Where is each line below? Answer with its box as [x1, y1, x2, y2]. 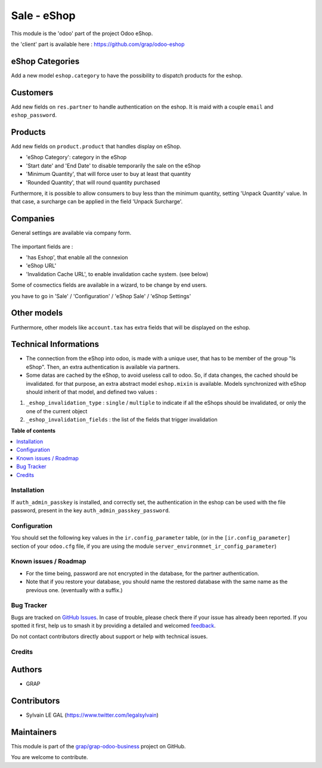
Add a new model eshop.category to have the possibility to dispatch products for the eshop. [11, 72, 243, 79]
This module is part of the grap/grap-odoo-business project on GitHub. [11, 742, 186, 750]
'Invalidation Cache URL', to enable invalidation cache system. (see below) [26, 270, 209, 277]
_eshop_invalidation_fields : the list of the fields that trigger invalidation [26, 416, 218, 423]
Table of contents [11, 427, 56, 434]
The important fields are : [11, 243, 73, 250]
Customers [11, 87, 54, 98]
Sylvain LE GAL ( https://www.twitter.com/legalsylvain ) [26, 711, 159, 719]
